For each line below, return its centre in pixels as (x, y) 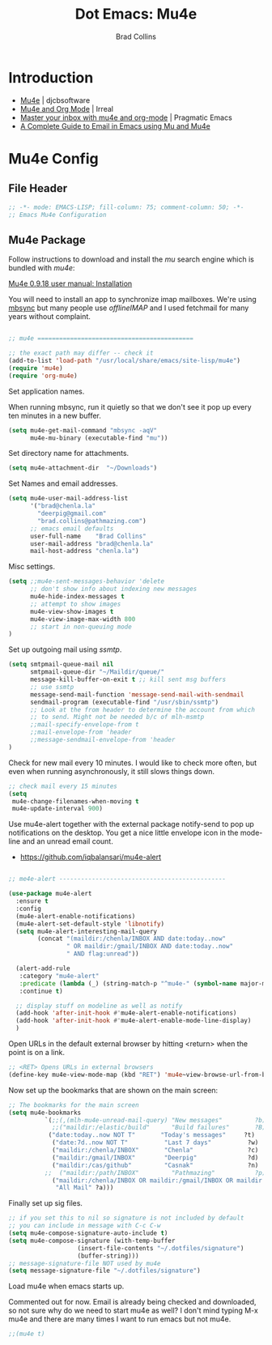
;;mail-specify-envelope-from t (84, 725)
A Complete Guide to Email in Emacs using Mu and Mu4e (115, 126)
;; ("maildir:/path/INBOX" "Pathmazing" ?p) (155, 1173)
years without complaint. (50, 317)
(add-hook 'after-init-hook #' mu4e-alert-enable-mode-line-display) (134, 1021)
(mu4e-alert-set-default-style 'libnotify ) (90, 924)
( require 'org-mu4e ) (43, 376)
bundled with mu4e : (42, 268)
